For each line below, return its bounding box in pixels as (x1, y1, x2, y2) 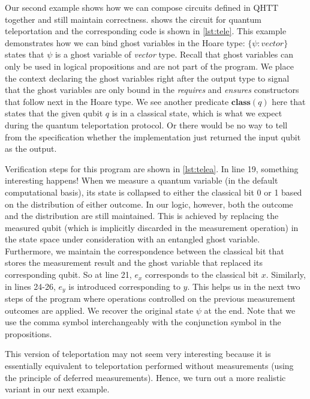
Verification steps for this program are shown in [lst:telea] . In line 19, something (5, 162, 299, 175)
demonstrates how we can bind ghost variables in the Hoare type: (5, 36, 245, 49)
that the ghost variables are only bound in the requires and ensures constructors (5, 83, 299, 96)
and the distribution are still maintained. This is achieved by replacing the (5, 209, 279, 222)
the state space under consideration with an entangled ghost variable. (5, 233, 260, 245)
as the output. (5, 142, 57, 155)
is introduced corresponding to (68, 280, 180, 292)
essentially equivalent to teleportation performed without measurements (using (5, 359, 294, 372)
